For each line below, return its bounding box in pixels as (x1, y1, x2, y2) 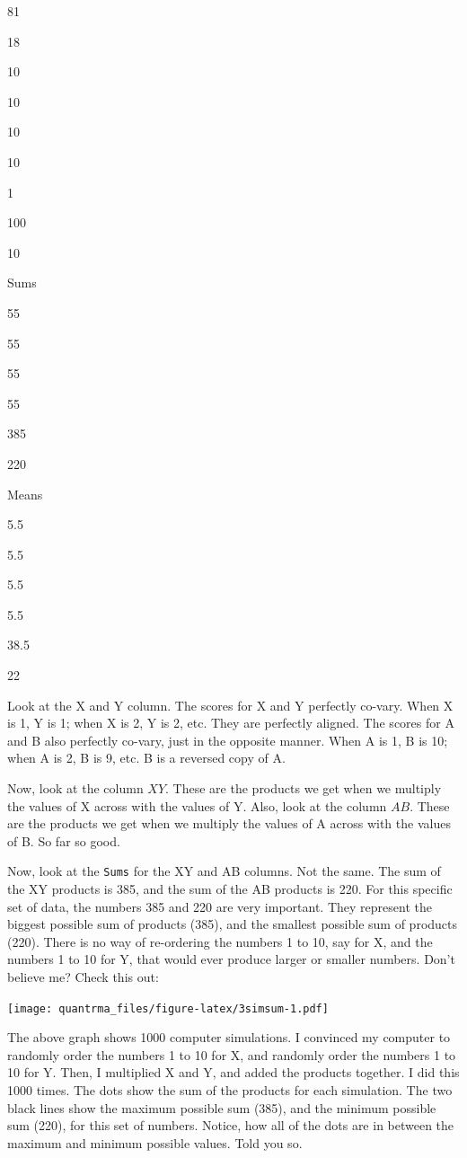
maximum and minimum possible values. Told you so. (7, 1133, 303, 1152)
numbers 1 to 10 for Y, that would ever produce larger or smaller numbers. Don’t (7, 950, 455, 968)
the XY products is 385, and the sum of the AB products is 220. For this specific (7, 880, 453, 898)
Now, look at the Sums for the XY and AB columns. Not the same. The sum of (7, 862, 441, 880)
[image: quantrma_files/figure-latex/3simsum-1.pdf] (7, 1002, 329, 1015)
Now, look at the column (7, 779, 144, 798)
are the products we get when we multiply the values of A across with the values (7, 814, 451, 833)
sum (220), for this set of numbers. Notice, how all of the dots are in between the (7, 1116, 454, 1135)
